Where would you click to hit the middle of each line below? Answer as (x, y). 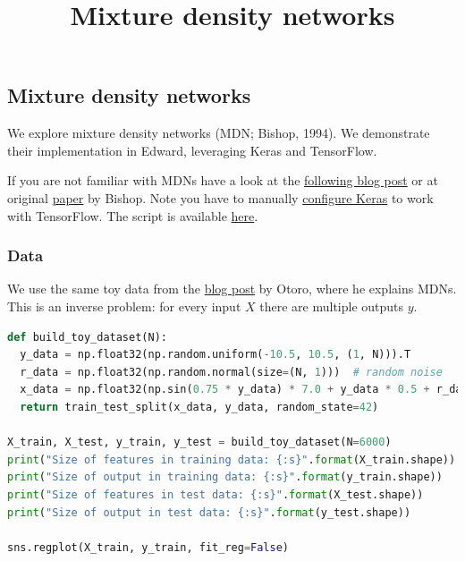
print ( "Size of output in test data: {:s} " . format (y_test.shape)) (209, 512)
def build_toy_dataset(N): (87, 337)
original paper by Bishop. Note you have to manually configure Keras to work (220, 197)
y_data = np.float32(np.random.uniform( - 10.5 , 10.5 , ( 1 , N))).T (216, 355)
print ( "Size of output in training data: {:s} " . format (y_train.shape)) (225, 477)
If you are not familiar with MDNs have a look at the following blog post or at (223, 180)
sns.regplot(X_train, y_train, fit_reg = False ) (148, 547)
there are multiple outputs (332, 306)
